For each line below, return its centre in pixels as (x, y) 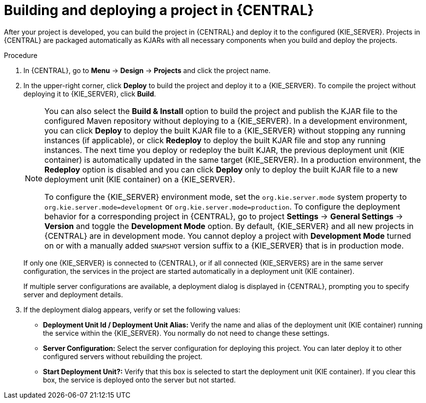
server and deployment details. (73, 294)
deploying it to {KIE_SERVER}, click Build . (90, 94)
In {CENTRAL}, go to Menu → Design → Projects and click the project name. (147, 70)
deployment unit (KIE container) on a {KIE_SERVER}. (140, 179)
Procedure (21, 55)
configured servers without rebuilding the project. (123, 356)
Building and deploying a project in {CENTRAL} (159, 10)
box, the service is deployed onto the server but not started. (139, 380)
